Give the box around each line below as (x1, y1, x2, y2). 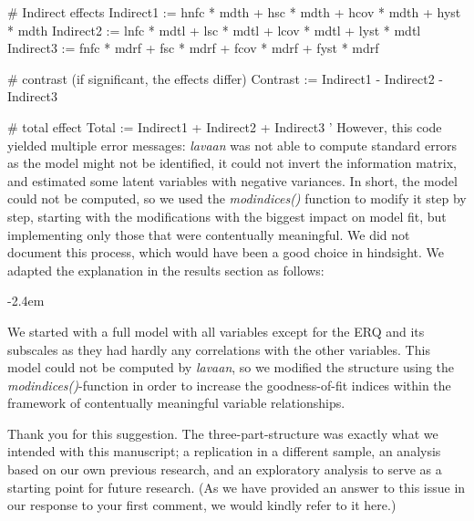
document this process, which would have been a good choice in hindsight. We (7, 243, 445, 262)
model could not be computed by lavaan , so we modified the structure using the (7, 358, 455, 377)
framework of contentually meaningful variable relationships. (7, 393, 345, 412)
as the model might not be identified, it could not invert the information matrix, (7, 153, 457, 172)
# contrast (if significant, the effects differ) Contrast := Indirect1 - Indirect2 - (7, 68, 444, 88)
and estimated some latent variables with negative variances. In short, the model (7, 171, 458, 190)
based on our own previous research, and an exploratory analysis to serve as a (7, 460, 442, 479)
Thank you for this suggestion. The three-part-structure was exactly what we (7, 423, 438, 443)
